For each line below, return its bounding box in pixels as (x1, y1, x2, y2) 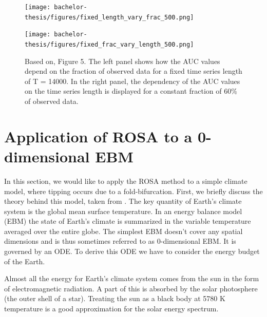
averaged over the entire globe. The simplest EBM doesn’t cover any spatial (4, 225, 243, 236)
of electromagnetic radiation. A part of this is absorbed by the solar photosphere (4, 283, 258, 293)
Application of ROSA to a (4, 125, 193, 146)
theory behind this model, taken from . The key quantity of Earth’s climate (4, 196, 242, 206)
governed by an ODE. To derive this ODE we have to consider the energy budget (4, 246, 260, 257)
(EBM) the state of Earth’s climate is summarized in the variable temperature (4, 216, 251, 226)
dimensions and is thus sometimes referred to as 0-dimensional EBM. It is (4, 236, 236, 246)
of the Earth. (4, 256, 45, 266)
